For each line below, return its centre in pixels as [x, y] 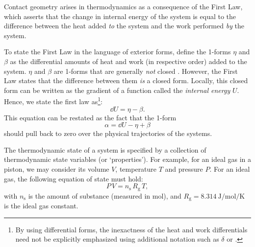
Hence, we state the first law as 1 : [53, 101]
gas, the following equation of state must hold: [74, 178]
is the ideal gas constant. [41, 206]
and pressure [184, 168]
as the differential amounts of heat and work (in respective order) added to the [128, 61]
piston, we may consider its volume [57, 168]
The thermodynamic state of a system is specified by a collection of [105, 149]
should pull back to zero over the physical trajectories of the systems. [108, 133]
